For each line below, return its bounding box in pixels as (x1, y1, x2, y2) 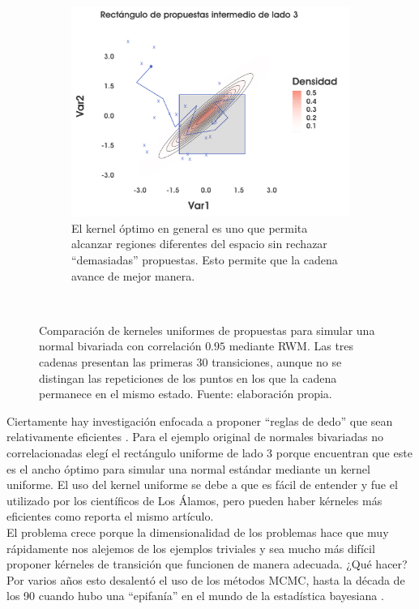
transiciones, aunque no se (212, 354, 342, 371)
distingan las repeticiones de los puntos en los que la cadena (39, 369, 337, 386)
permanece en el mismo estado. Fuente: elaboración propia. (39, 385, 332, 402)
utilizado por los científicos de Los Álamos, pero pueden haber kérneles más (6, 491, 383, 508)
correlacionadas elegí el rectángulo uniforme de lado (6, 444, 263, 461)
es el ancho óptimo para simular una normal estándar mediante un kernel (6, 460, 370, 477)
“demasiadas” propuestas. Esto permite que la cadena (71, 251, 338, 268)
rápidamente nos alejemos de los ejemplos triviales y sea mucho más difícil (6, 539, 375, 556)
